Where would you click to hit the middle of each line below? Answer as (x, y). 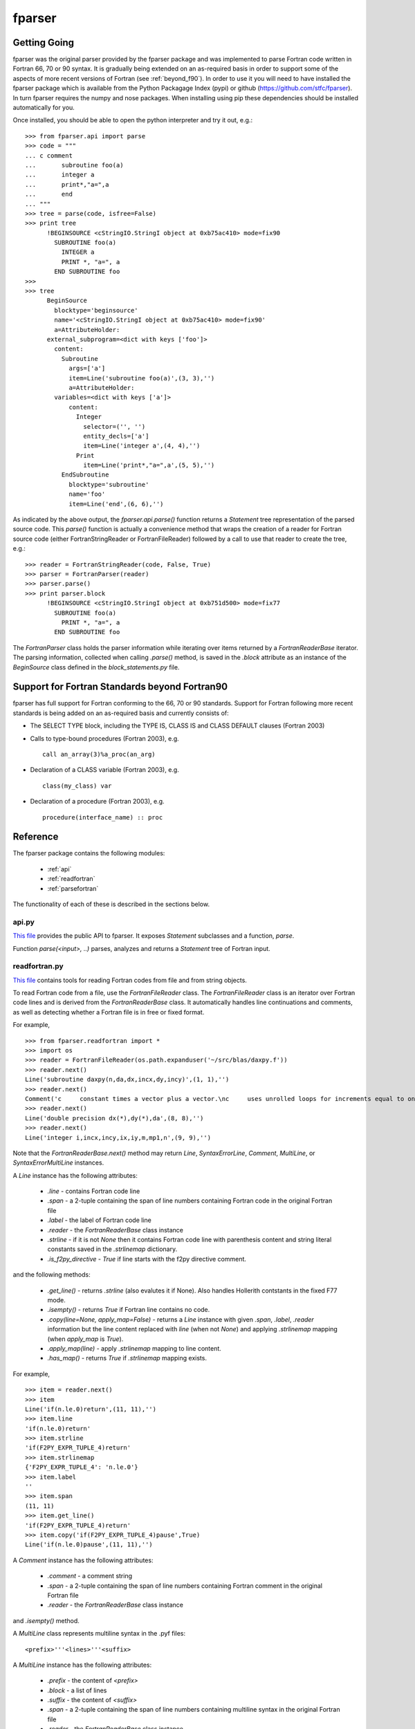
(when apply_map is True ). (85, 1339)
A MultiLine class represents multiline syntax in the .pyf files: (99, 1634)
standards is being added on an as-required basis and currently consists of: (121, 713)
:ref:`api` (59, 869)
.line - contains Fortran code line (94, 1191)
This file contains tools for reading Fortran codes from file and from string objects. (130, 980)
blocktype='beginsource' (96, 310)
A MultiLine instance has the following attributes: (82, 1665)
